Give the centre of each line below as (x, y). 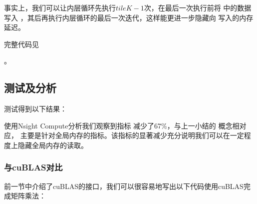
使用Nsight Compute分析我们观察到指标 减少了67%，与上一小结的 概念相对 (125, 125)
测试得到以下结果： (35, 109)
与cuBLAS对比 (33, 167)
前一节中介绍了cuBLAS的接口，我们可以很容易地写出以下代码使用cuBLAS (124, 186)
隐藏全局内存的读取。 (53, 145)
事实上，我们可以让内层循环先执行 (60, 7)
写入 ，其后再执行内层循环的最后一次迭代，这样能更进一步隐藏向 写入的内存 (129, 17)
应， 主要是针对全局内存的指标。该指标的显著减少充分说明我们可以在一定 (124, 135)
